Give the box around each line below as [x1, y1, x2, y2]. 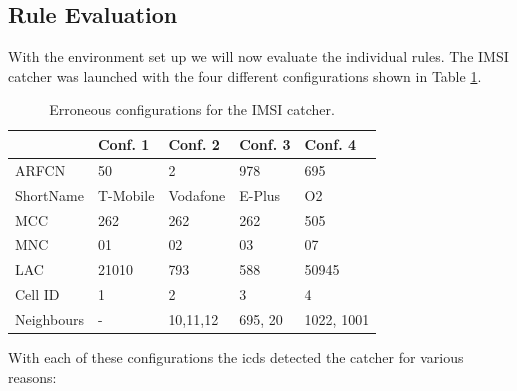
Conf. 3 [239, 133, 291, 154]
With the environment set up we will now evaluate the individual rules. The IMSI [8, 46, 509, 67]
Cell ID [15, 284, 60, 305]
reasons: [8, 366, 57, 387]
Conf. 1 [97, 133, 150, 154]
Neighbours [15, 308, 84, 329]
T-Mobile [97, 184, 155, 205]
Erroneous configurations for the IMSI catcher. [49, 99, 335, 120]
